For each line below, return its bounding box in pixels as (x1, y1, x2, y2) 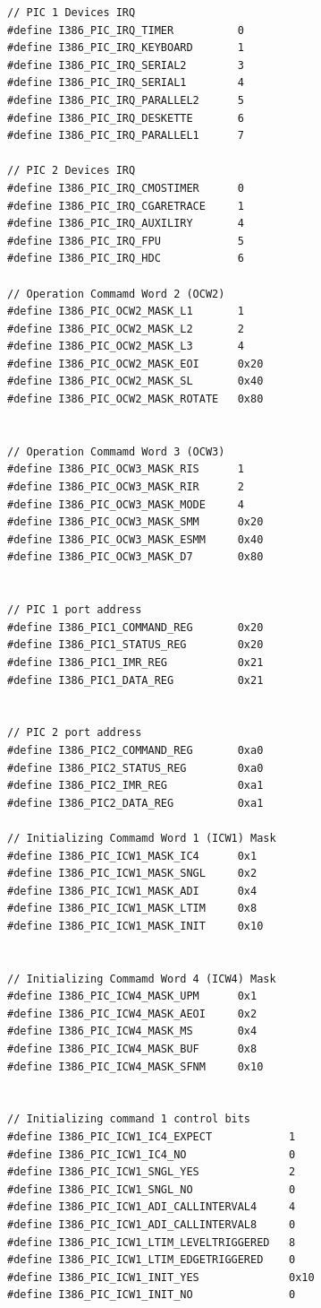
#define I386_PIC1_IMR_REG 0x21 (7, 655, 264, 669)
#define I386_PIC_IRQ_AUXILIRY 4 (7, 217, 244, 230)
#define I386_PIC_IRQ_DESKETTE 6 (7, 111, 244, 125)
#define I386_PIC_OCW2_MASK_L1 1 (7, 305, 244, 318)
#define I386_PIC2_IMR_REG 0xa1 (7, 779, 264, 793)
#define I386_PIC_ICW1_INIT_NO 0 (7, 1288, 296, 1302)
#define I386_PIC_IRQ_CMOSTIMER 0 (7, 181, 244, 195)
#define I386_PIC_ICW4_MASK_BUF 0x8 (7, 1043, 258, 1056)
